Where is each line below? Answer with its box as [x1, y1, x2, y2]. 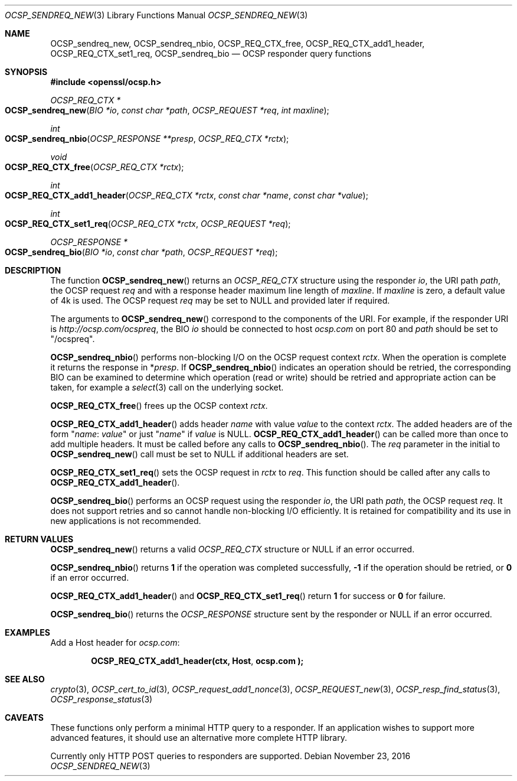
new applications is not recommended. [50, 516, 201, 526]
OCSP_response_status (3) [50, 694, 153, 704]
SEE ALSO [5, 674, 45, 684]
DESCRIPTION [5, 265, 61, 275]
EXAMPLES [5, 627, 50, 637]
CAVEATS [5, 712, 44, 723]
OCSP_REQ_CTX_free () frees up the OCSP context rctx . [50, 401, 268, 411]
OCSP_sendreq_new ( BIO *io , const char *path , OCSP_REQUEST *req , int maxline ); [5, 105, 329, 115]
